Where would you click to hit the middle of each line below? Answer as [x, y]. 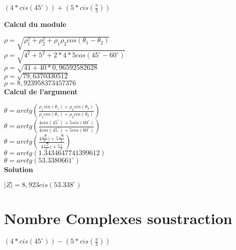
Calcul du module [35, 24]
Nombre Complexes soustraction [118, 218]
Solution [19, 169]
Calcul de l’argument [41, 91]
